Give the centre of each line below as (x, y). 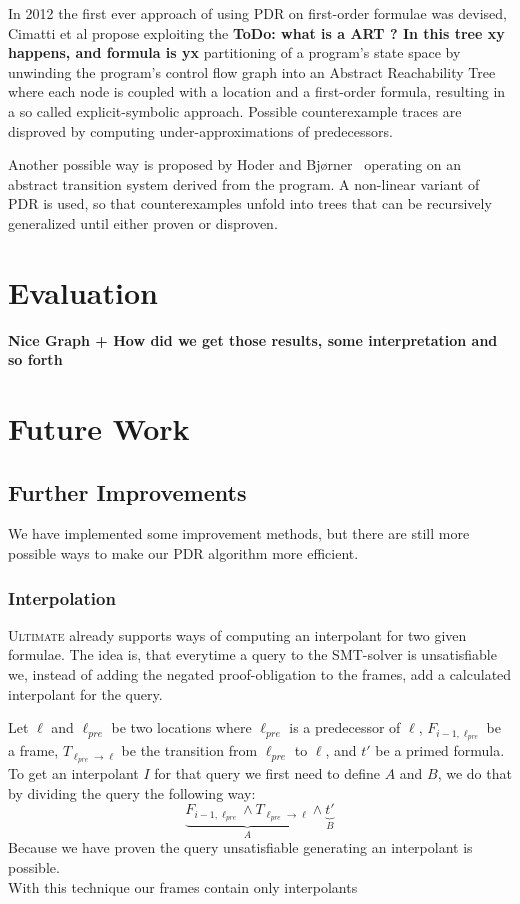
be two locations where (181, 727)
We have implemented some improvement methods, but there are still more (239, 533)
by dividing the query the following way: (132, 792)
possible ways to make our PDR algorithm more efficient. (183, 553)
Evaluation (83, 291)
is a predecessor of (345, 727)
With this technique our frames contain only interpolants (183, 886)
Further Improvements (127, 491)
